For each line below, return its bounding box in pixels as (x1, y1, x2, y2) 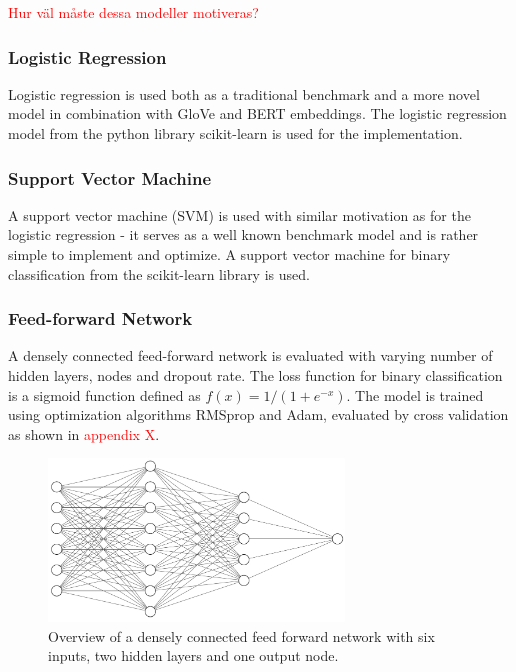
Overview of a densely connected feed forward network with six (48, 625, 435, 646)
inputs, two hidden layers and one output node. (48, 645, 339, 666)
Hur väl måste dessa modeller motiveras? (8, 2, 259, 22)
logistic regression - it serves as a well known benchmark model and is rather (8, 224, 479, 245)
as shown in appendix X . (8, 423, 160, 444)
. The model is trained (346, 384, 484, 405)
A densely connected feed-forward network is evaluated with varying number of (8, 345, 493, 366)
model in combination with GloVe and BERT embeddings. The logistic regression (8, 103, 507, 124)
